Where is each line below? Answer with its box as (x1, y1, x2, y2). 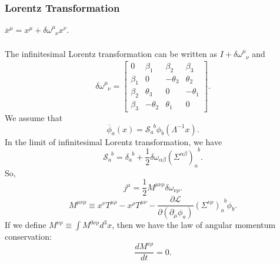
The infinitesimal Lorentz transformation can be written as (5, 48, 218, 60)
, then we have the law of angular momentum (112, 219, 276, 231)
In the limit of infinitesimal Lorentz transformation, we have (5, 135, 222, 147)
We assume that (5, 112, 63, 124)
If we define (5, 219, 46, 231)
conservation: (5, 230, 52, 243)
